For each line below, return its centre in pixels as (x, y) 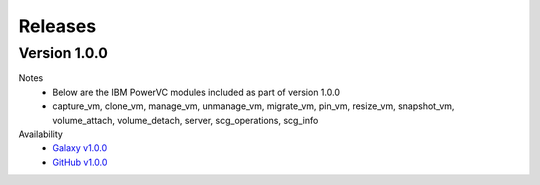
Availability (41, 134)
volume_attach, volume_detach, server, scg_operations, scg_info (185, 120)
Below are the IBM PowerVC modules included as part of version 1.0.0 (196, 92)
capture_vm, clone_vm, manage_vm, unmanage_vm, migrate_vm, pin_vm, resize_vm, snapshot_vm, (253, 106)
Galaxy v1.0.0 (80, 148)
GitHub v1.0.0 (80, 162)
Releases (57, 26)
